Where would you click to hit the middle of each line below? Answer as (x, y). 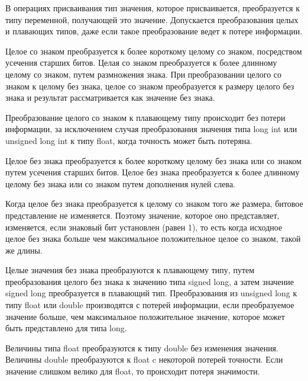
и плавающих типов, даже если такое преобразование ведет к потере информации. (154, 31)
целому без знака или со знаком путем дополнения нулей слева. (120, 183)
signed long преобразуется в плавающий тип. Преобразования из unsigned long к (151, 293)
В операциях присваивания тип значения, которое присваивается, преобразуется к (153, 8)
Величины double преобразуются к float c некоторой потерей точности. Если (144, 359)
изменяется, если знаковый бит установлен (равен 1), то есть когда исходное (144, 227)
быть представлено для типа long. (66, 328)
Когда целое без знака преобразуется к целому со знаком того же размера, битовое (154, 204)
